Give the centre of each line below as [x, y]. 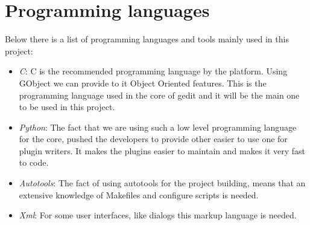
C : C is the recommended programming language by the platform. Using [153, 71]
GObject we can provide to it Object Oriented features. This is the [143, 83]
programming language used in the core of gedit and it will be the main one [159, 95]
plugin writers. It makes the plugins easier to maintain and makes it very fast [162, 150]
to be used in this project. [67, 107]
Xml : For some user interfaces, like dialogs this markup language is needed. [158, 215]
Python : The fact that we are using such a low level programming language [158, 127]
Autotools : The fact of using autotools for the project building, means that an [162, 183]
